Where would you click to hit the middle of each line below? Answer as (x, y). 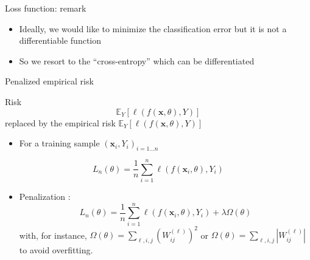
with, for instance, (53, 235)
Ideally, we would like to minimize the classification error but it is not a (153, 28)
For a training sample (59, 143)
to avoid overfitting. (56, 250)
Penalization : (45, 197)
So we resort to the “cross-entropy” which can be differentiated (137, 60)
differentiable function (60, 40)
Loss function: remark (46, 8)
